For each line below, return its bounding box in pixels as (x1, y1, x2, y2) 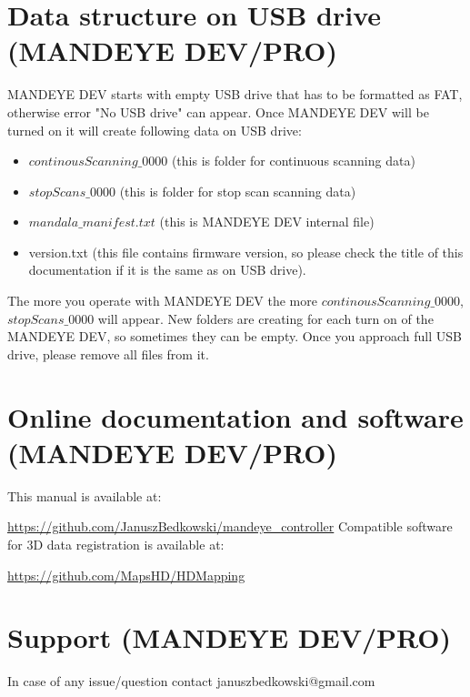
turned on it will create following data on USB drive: (7, 120, 302, 139)
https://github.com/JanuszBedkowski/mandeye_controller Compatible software (7, 517, 453, 536)
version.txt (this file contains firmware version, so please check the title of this (28, 242, 464, 261)
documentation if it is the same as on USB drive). (28, 260, 306, 279)
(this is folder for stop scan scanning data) (119, 181, 356, 200)
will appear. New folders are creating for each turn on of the (97, 308, 434, 328)
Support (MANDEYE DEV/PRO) (7, 619, 452, 656)
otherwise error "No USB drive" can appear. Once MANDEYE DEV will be (7, 102, 429, 121)
